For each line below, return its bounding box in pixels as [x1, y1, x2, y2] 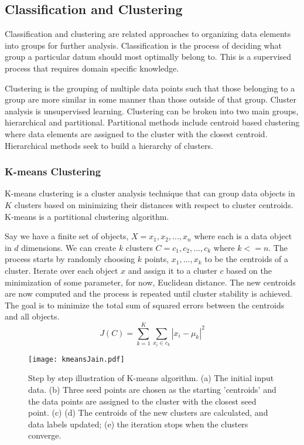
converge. [28, 429, 62, 441]
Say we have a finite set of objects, [5, 230, 129, 242]
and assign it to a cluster [128, 264, 217, 276]
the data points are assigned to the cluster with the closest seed [28, 395, 257, 407]
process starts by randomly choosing [5, 253, 135, 265]
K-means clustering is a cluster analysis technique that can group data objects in [5, 187, 295, 199]
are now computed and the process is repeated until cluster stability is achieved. [5, 287, 292, 300]
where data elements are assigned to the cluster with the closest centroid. [5, 127, 268, 140]
